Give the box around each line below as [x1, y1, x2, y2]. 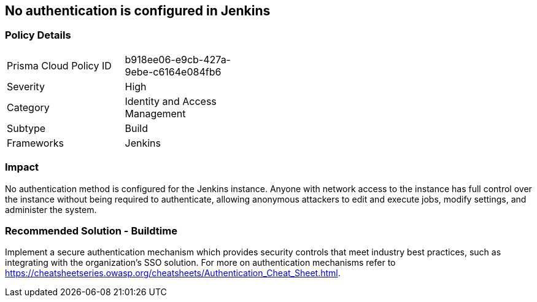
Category [7, 101, 50, 114]
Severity [7, 80, 45, 93]
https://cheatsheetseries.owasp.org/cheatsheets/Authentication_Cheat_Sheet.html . [5, 268, 341, 279]
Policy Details [5, 29, 71, 42]
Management [125, 107, 186, 120]
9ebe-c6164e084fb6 [125, 65, 222, 78]
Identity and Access [125, 95, 217, 107]
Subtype [7, 122, 46, 134]
